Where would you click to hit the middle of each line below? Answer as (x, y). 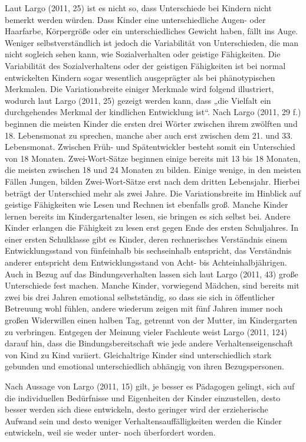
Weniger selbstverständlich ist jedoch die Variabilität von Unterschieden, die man (152, 42)
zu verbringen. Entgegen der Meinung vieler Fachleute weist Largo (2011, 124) (146, 331)
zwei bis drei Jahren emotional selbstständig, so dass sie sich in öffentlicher (140, 297)
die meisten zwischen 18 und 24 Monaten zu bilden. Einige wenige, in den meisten (153, 170)
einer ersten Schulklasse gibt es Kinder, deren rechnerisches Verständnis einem (146, 239)
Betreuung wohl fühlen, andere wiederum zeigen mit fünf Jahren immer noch (144, 308)
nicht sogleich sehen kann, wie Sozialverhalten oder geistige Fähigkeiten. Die (143, 54)
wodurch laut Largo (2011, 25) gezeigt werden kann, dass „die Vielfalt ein (138, 100)
